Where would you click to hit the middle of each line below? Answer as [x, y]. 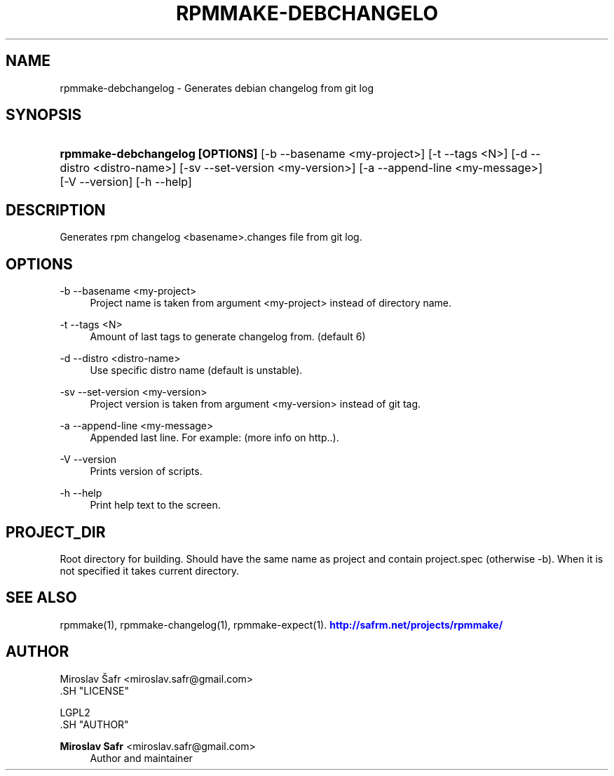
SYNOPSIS [44, 115]
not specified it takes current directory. [150, 570]
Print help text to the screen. [155, 505]
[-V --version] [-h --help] [126, 182]
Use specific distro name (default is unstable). [196, 370]
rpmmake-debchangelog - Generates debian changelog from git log [217, 88]
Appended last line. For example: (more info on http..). [214, 438]
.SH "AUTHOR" [94, 724]
